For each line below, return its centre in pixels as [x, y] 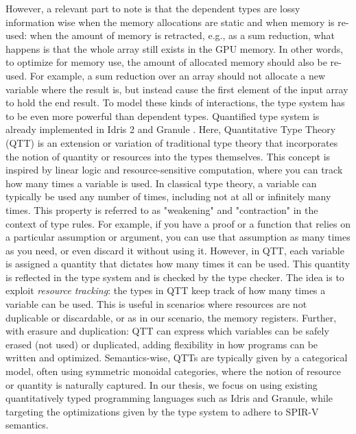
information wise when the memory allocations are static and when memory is [170, 22]
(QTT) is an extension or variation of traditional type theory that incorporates [172, 142]
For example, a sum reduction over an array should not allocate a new [178, 75]
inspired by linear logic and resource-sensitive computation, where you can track [174, 170]
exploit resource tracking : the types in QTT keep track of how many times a [166, 290]
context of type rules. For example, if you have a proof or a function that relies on [178, 223]
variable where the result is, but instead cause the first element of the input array [177, 89]
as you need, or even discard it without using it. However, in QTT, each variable [175, 250]
